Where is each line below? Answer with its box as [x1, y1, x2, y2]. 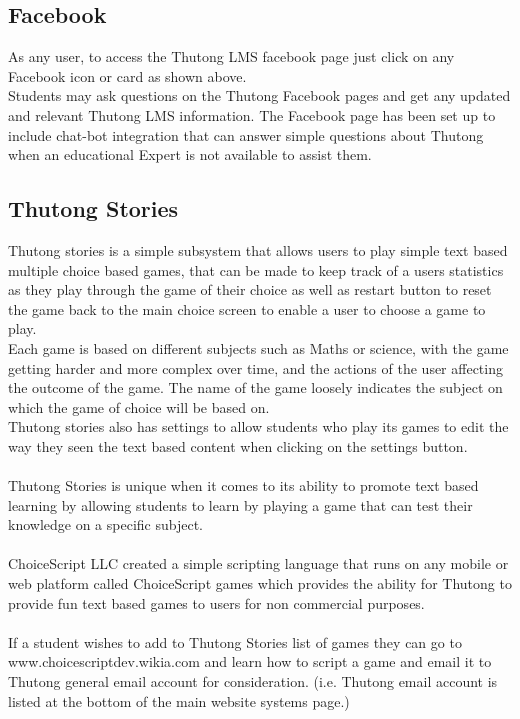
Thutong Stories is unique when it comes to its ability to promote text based [8, 475, 479, 496]
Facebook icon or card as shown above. [8, 65, 247, 86]
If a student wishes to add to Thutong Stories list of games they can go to [8, 631, 462, 652]
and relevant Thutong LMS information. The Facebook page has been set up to [8, 104, 496, 125]
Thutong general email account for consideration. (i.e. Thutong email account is [8, 671, 498, 692]
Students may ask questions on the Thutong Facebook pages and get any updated [8, 85, 511, 106]
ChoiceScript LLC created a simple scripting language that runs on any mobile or [8, 553, 509, 574]
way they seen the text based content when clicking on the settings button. [8, 435, 468, 456]
